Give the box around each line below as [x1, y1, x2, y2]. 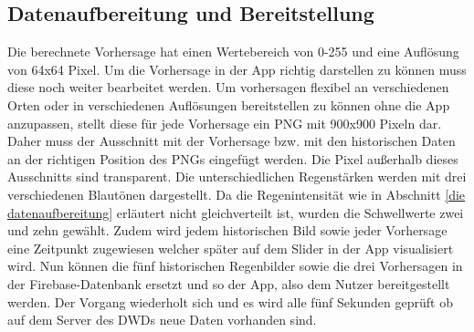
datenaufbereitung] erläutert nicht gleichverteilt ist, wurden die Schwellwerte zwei [7, 202, 464, 222]
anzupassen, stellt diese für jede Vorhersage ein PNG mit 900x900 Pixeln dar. [7, 113, 442, 132]
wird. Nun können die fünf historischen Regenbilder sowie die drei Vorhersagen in [7, 256, 463, 275]
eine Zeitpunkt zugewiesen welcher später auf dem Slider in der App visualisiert [7, 238, 454, 257]
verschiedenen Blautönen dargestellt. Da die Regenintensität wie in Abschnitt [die [7, 184, 466, 203]
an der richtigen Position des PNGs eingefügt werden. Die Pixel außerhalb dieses [7, 149, 458, 168]
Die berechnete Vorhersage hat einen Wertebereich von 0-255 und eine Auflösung [7, 42, 459, 61]
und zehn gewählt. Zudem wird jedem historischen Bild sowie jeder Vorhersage [7, 221, 448, 240]
